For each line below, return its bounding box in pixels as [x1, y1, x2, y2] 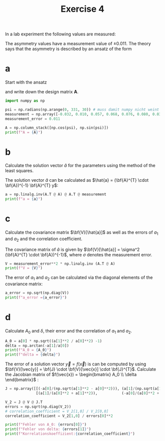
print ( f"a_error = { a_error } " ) [5, 295, 67, 300]
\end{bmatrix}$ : [5, 377, 39, 383]
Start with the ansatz [5, 80, 47, 85]
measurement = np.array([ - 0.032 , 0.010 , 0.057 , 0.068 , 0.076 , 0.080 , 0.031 [5, 111, 164, 116]
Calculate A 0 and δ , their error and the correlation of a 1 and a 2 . [5, 328, 132, 335]
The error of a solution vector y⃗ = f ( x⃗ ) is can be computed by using [5, 361, 146, 367]
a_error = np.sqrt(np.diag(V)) [5, 291, 69, 296]
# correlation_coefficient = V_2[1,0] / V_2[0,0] [5, 409, 109, 413]
